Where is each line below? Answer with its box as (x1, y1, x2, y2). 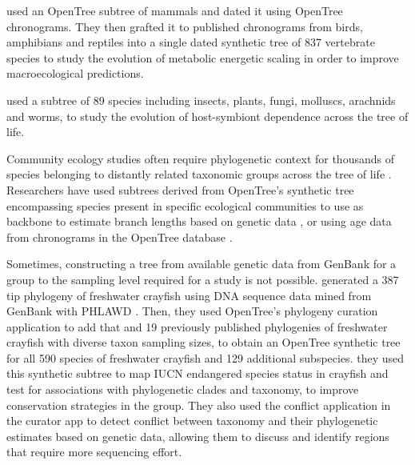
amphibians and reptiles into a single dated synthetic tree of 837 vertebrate (6, 34, 375, 50)
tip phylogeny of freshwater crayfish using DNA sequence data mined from (6, 287, 372, 303)
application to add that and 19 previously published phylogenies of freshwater (6, 318, 388, 335)
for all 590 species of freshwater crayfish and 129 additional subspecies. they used (6, 349, 404, 366)
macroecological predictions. (6, 65, 144, 82)
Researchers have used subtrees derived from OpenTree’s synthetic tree (6, 181, 354, 198)
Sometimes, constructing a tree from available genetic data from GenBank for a (6, 255, 397, 272)
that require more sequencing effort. (6, 443, 182, 460)
